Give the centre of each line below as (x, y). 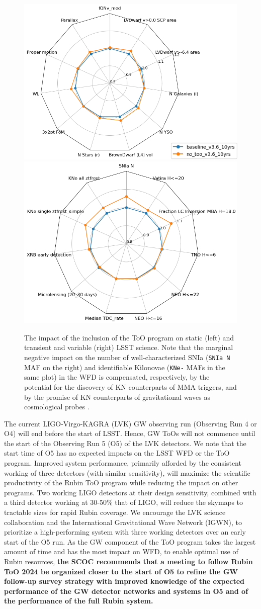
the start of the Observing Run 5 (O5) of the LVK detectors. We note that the (125, 443)
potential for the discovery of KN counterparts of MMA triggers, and (130, 386)
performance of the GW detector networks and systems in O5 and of (126, 591)
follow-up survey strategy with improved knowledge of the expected (124, 581)
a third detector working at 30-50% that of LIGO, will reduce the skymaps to (124, 502)
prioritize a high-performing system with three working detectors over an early (125, 532)
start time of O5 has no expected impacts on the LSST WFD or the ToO (117, 453)
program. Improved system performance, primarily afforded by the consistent (123, 463)
